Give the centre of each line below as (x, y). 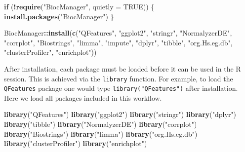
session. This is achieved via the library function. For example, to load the (119, 78)
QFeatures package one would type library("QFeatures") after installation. (121, 88)
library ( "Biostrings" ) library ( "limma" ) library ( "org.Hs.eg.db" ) (101, 133)
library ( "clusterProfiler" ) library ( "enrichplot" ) (76, 143)
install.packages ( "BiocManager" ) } (59, 16)
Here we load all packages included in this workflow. (83, 97)
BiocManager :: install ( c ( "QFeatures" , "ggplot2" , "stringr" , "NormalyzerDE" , (118, 33)
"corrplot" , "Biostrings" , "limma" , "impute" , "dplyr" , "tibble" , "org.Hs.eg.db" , (118, 42)
